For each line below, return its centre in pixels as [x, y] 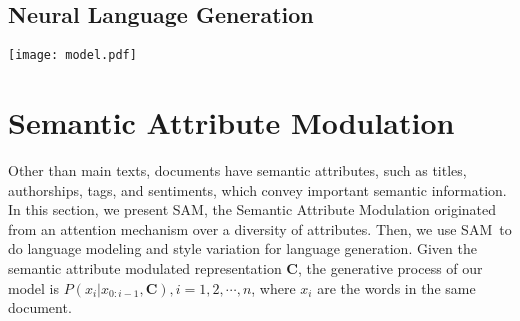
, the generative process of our [390, 267]
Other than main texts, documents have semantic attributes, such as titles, [237, 169]
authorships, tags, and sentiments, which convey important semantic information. [257, 189]
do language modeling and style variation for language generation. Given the [242, 248]
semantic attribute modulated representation [145, 267]
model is [34, 287]
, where [273, 287]
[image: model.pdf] [72, 55]
